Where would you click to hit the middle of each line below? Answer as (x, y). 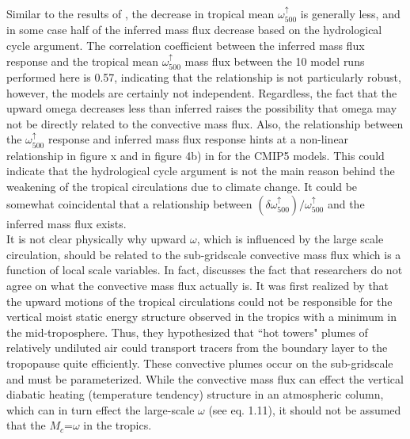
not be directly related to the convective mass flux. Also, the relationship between (205, 123)
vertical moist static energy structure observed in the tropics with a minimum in (201, 317)
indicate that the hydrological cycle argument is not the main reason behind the (201, 171)
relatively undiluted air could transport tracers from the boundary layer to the (197, 347)
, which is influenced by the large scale (290, 239)
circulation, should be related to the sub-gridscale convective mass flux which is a (204, 254)
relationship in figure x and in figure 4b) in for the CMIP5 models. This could (196, 155)
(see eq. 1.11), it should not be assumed (305, 409)
